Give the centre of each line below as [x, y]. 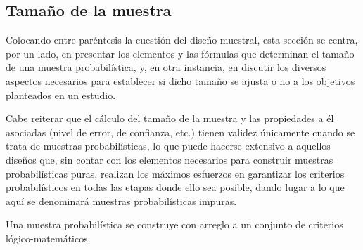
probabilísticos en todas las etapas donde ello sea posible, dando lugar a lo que [175, 187]
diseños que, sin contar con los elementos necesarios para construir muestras [170, 159]
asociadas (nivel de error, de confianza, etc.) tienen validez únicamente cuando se [180, 132]
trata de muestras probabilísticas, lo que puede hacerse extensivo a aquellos [168, 146]
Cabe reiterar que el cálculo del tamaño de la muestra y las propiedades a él [170, 118]
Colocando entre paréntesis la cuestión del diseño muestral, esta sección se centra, [182, 40]
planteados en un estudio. [61, 94]
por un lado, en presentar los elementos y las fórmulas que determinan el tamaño [180, 53]
